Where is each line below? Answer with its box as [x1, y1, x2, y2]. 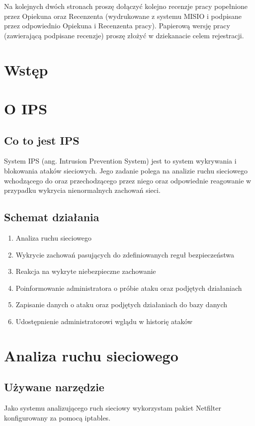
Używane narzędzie [4, 379, 104, 395]
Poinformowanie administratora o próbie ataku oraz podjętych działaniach [15, 282, 242, 293]
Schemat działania [4, 209, 99, 225]
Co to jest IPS [4, 132, 80, 148]
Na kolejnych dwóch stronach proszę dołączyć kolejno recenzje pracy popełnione [4, 1, 248, 11]
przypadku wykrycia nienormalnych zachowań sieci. [4, 185, 161, 195]
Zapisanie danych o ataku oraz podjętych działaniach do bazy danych [15, 299, 228, 310]
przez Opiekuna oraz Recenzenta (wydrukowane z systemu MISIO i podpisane [4, 10, 242, 21]
